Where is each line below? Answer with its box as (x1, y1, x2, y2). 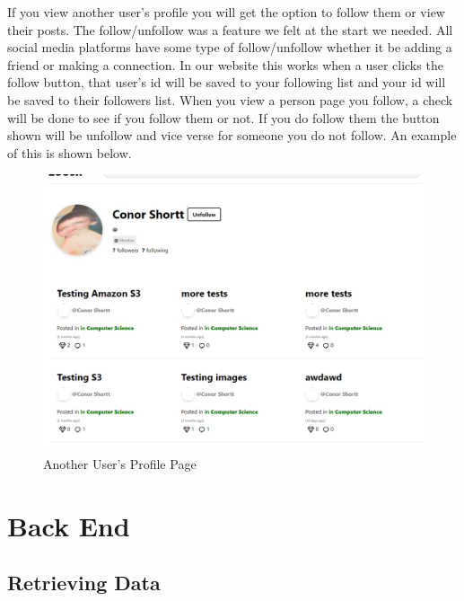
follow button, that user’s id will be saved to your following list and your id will (7, 73, 446, 92)
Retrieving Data (7, 569, 161, 597)
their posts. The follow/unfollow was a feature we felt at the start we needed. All (7, 20, 453, 39)
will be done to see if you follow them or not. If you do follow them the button (7, 108, 440, 127)
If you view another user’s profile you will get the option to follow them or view (7, 3, 445, 21)
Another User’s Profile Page (43, 455, 197, 473)
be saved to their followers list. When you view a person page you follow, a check (7, 90, 453, 109)
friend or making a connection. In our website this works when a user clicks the (7, 55, 443, 74)
